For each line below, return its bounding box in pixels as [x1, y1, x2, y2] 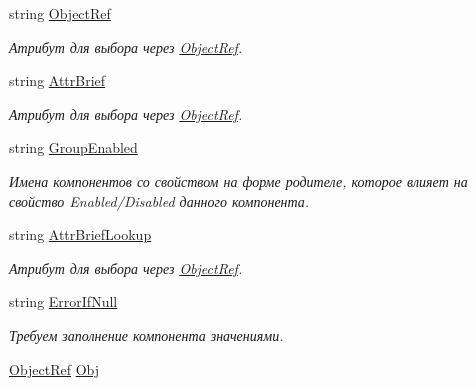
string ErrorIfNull [9, 291, 118, 312]
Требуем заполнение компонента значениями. [9, 324, 284, 345]
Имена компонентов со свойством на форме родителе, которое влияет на [9, 170, 468, 191]
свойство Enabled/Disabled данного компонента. [9, 190, 310, 211]
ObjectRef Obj [9, 358, 100, 379]
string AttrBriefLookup [9, 224, 152, 245]
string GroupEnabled [9, 137, 138, 158]
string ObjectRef [9, 3, 111, 23]
